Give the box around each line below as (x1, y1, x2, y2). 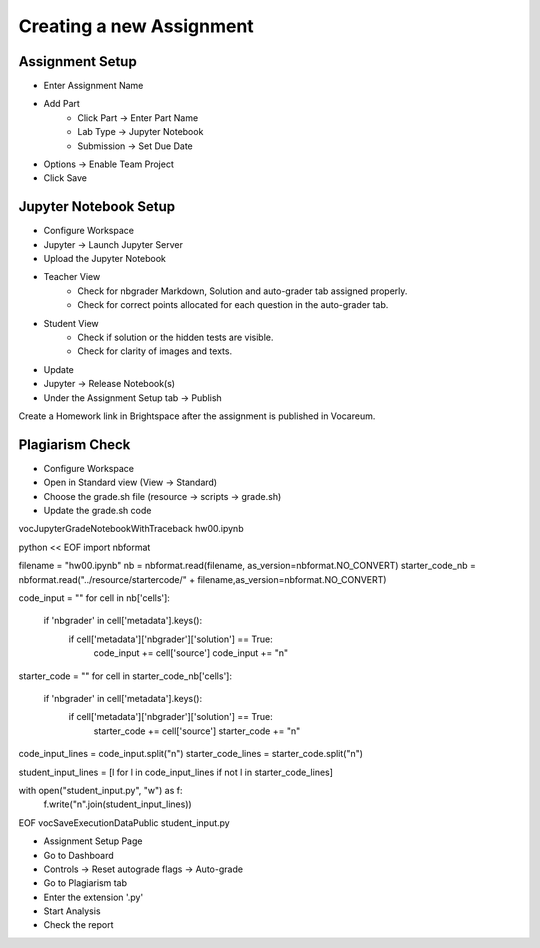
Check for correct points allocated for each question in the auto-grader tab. (77, 299, 389, 311)
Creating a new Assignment (18, 15, 254, 37)
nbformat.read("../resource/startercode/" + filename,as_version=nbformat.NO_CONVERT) (18, 573, 387, 585)
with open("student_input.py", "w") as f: (18, 784, 183, 796)
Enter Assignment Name (43, 80, 144, 92)
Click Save (43, 172, 88, 184)
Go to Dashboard (43, 849, 114, 861)
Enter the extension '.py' (43, 891, 144, 903)
